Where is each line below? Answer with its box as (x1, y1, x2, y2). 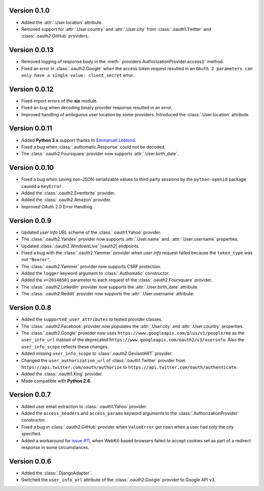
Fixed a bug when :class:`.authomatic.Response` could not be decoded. (21, 144, 166, 150)
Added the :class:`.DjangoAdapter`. (21, 470, 92, 476)
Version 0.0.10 (9, 164, 54, 172)
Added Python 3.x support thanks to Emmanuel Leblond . (21, 137, 136, 143)
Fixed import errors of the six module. (21, 98, 98, 103)
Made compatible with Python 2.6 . (21, 378, 91, 384)
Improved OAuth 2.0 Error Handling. (21, 204, 94, 209)
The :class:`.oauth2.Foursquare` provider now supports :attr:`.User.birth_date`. (21, 151, 179, 157)
